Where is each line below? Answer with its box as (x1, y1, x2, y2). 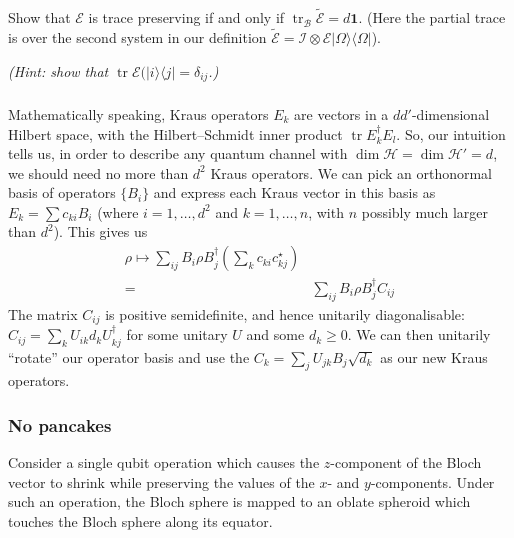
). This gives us (53, 221, 148, 242)
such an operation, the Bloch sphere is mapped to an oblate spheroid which (8, 491, 471, 512)
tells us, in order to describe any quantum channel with (8, 143, 348, 164)
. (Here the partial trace (358, 7, 506, 28)
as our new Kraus (380, 346, 488, 367)
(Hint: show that (8, 60, 109, 81)
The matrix (8, 303, 78, 324)
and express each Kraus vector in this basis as (153, 182, 436, 203)
